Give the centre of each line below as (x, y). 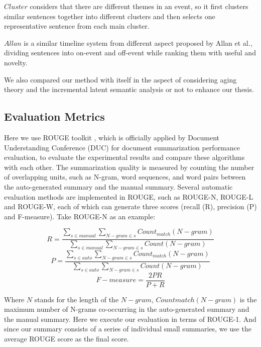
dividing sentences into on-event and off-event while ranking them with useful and (130, 53)
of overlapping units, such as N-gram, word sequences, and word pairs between (125, 177)
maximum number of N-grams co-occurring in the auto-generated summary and (127, 309)
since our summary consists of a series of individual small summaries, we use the (128, 329)
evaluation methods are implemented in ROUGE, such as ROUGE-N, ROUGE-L (129, 196)
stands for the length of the (77, 299)
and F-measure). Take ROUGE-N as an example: (80, 216)
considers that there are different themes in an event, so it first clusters (139, 6)
